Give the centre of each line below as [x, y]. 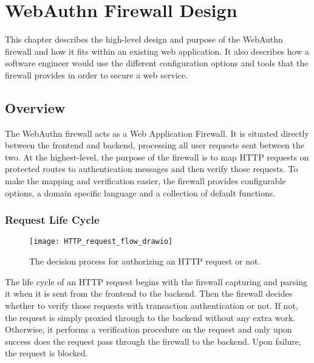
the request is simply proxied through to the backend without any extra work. [150, 317]
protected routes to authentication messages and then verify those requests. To [152, 169]
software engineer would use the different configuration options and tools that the [157, 63]
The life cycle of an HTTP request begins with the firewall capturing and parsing [156, 281]
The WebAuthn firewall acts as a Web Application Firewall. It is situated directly [157, 133]
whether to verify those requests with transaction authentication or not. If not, [152, 305]
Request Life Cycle [52, 220]
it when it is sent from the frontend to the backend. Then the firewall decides [149, 293]
